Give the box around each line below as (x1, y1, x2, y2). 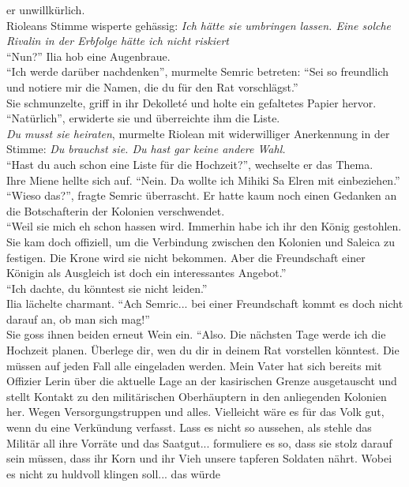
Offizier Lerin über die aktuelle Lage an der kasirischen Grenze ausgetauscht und (6, 373, 397, 389)
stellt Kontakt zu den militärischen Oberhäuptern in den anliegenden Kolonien (6, 388, 387, 404)
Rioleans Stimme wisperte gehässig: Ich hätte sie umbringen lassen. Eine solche (6, 17, 391, 33)
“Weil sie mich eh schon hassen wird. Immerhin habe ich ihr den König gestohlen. (6, 218, 402, 234)
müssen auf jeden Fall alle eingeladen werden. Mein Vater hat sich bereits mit (6, 357, 382, 373)
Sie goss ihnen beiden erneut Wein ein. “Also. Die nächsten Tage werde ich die (6, 326, 386, 343)
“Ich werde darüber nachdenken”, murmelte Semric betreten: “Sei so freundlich (6, 63, 389, 80)
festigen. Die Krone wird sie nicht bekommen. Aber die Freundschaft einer (6, 249, 366, 265)
